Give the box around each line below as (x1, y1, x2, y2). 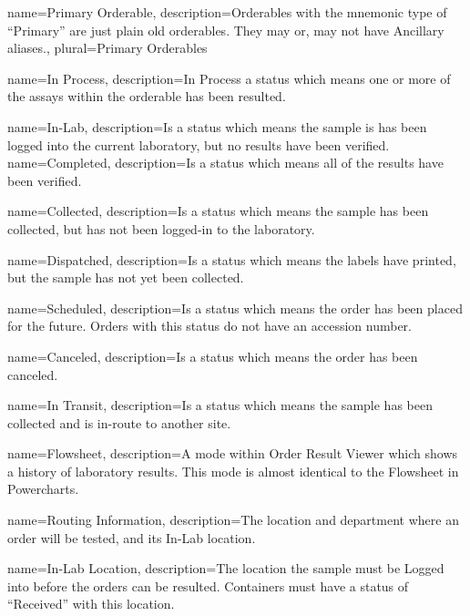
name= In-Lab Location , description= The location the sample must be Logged (7, 559, 444, 578)
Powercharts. (7, 479, 79, 498)
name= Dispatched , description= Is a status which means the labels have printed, (7, 250, 456, 269)
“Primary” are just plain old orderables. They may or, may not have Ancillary (7, 20, 444, 39)
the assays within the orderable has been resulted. (7, 87, 286, 106)
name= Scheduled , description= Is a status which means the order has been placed (7, 298, 463, 317)
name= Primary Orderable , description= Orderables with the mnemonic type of (7, 3, 447, 21)
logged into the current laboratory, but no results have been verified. (7, 135, 390, 154)
